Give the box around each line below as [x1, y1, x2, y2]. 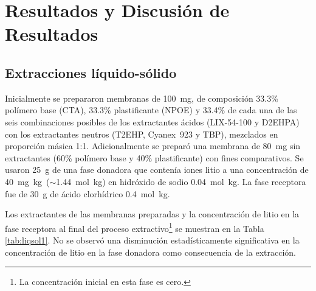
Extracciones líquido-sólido [5, 63, 177, 82]
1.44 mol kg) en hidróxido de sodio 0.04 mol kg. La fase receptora [56, 175, 306, 188]
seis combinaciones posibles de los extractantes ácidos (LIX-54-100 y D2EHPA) [5, 115, 300, 128]
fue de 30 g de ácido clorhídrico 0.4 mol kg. [5, 187, 170, 200]
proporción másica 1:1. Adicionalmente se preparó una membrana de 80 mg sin [5, 139, 301, 152]
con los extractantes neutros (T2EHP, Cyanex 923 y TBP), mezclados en [5, 127, 278, 140]
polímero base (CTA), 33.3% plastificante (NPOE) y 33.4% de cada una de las [5, 103, 297, 116]
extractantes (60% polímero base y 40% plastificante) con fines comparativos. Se [5, 151, 304, 164]
